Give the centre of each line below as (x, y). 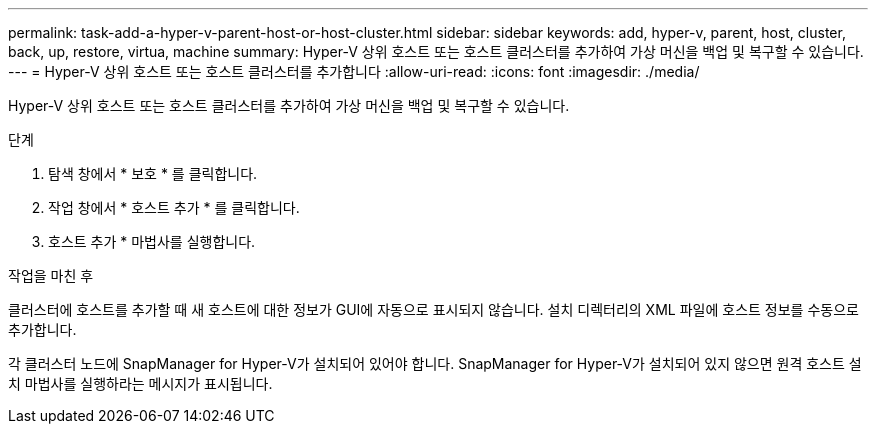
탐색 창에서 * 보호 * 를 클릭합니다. (153, 173)
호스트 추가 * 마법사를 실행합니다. (152, 241)
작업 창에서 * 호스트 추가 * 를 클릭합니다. (174, 207)
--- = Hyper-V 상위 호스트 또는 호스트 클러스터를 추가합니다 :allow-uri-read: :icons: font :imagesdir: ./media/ (354, 71)
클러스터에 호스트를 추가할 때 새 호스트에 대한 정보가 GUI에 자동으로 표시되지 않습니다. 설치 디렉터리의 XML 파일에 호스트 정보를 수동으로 (433, 309)
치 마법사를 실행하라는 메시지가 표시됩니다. (140, 383)
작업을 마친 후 (51, 275)
